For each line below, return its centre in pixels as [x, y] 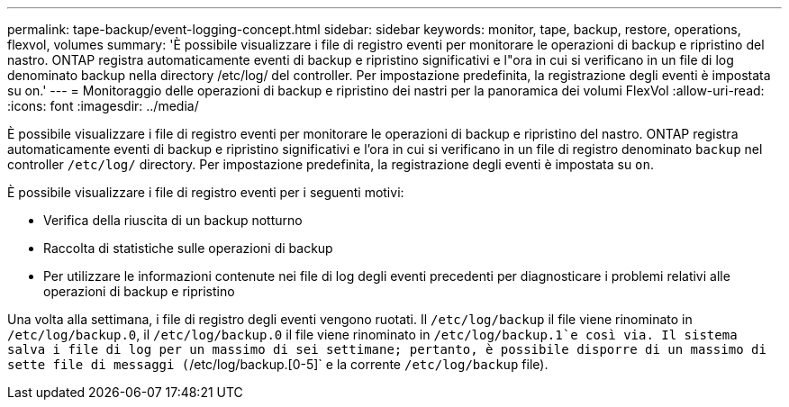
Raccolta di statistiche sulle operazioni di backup [188, 248]
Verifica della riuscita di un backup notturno [173, 220]
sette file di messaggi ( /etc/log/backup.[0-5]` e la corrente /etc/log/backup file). [278, 364]
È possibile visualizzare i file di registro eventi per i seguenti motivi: [206, 192]
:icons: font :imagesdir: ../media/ [103, 106]
